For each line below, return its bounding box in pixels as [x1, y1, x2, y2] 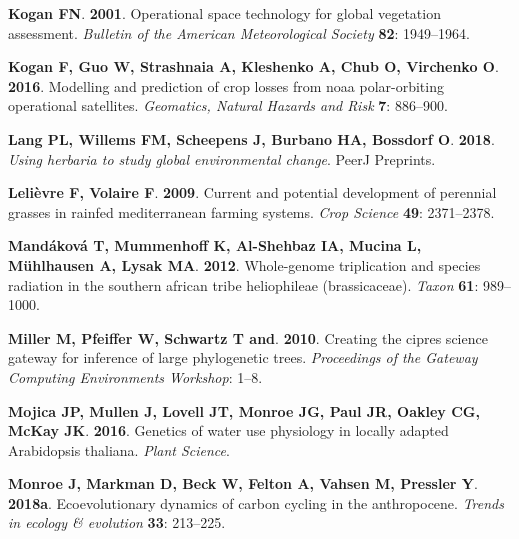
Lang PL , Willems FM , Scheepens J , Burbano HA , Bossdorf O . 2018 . [8, 128, 495, 149]
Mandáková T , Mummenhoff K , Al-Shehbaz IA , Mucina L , [8, 235, 422, 256]
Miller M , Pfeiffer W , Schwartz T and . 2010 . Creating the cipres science [8, 327, 488, 348]
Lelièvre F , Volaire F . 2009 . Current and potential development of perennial [8, 182, 497, 203]
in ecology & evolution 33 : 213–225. [8, 512, 226, 533]
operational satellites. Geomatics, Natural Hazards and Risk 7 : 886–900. [8, 95, 448, 116]
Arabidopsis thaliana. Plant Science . [8, 439, 230, 460]
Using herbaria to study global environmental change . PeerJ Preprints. [8, 148, 436, 169]
